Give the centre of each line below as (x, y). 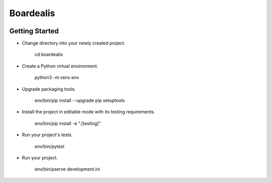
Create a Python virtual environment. (60, 66)
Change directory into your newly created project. (74, 43)
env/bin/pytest (50, 146)
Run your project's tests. (47, 135)
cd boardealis (49, 54)
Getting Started (34, 31)
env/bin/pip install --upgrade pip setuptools (80, 100)
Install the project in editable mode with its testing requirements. (89, 112)
